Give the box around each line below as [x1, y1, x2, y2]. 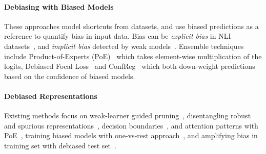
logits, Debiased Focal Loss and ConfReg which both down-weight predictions [4, 61, 255, 71]
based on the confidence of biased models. [4, 70, 135, 81]
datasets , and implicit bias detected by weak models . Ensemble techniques [4, 40, 244, 51]
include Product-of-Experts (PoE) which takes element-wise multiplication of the [4, 50, 262, 61]
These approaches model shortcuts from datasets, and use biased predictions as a [4, 20, 259, 31]
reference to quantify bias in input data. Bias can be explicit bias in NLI [4, 31, 231, 41]
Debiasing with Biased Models [4, 1, 114, 12]
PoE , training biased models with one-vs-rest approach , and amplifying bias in [4, 130, 258, 141]
